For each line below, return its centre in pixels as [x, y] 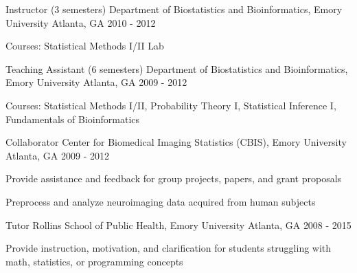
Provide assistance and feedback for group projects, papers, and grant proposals [174, 178]
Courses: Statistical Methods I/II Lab [85, 46]
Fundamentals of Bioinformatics [73, 119]
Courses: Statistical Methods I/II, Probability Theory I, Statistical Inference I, [171, 105]
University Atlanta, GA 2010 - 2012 [81, 22]
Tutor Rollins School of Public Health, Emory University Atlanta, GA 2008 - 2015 [178, 225]
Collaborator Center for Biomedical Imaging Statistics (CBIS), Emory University [176, 142]
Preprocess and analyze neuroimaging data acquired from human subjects [161, 201]
